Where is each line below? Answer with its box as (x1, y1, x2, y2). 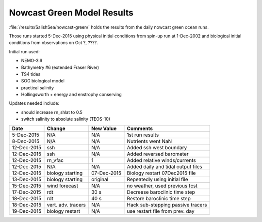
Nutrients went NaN (127, 138, 172, 144)
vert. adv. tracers (47, 201, 86, 208)
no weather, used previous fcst (127, 182, 197, 189)
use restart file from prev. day (127, 207, 195, 214)
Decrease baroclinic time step (127, 189, 195, 195)
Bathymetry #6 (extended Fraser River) (21, 64, 99, 70)
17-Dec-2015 (12, 189, 41, 195)
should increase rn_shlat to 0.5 (21, 109, 82, 115)
